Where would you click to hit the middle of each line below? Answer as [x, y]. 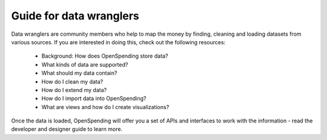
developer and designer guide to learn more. [67, 129]
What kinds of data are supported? [85, 64]
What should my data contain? [79, 73]
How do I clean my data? [72, 81]
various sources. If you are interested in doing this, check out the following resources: [118, 42]
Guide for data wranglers [75, 16]
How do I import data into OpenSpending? [94, 98]
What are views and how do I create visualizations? [105, 107]
